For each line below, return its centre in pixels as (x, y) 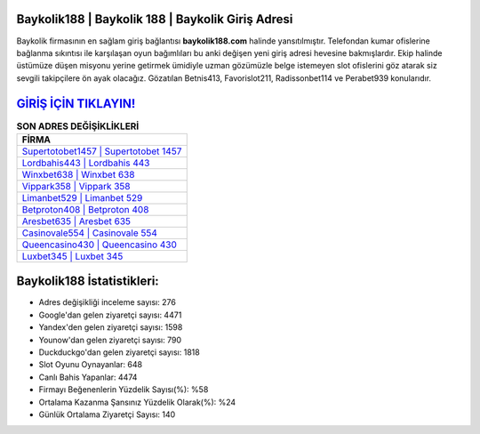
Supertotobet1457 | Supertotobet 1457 (102, 151)
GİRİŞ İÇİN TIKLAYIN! (76, 104)
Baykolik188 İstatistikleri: (88, 281)
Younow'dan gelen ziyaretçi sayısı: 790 (110, 340)
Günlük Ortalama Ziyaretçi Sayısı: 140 (107, 414)
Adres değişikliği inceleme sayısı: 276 (108, 302)
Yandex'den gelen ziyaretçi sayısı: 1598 (111, 327)
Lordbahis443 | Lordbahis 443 (86, 163)
